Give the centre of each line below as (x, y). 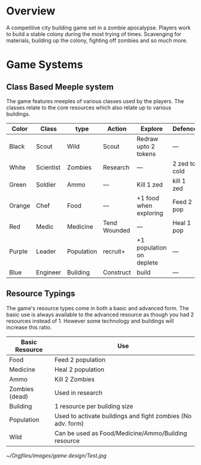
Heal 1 (182, 223)
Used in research (79, 392)
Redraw (147, 139)
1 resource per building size (94, 406)
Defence (185, 128)
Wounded (116, 230)
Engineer (48, 272)
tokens (146, 154)
